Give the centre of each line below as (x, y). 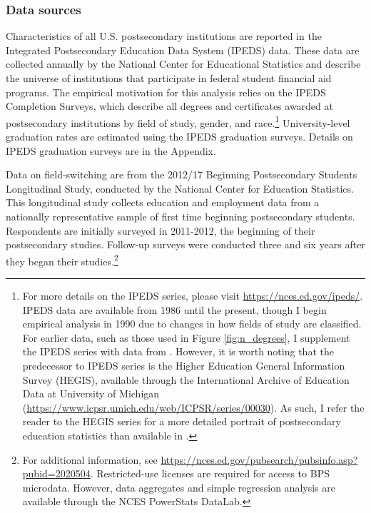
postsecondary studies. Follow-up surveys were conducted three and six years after (185, 244)
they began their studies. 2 (62, 260)
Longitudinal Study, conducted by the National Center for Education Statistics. (180, 188)
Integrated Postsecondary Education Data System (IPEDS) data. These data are (183, 50)
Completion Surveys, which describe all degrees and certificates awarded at (169, 106)
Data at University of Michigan (91, 393)
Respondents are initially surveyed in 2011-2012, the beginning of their (161, 230)
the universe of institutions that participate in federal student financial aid (169, 78)
